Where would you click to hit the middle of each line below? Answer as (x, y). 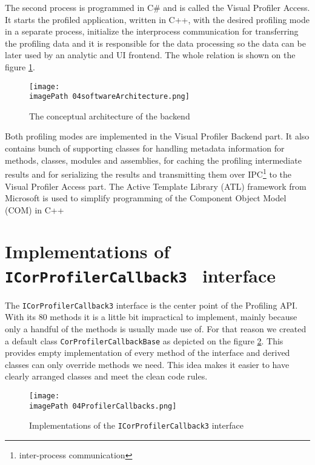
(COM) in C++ (35, 209)
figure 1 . (20, 66)
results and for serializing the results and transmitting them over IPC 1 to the (148, 173)
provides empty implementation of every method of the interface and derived (148, 353)
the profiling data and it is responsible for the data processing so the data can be (155, 43)
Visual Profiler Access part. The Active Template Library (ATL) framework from (156, 186)
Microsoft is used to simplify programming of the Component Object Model (146, 198)
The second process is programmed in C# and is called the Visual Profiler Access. (157, 7)
